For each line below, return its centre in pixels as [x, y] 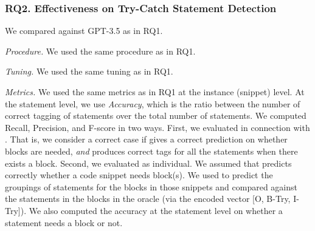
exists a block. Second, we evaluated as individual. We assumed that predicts [148, 163]
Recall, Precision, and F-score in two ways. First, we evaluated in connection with [157, 127]
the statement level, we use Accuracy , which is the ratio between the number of [153, 103]
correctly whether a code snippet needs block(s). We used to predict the [139, 175]
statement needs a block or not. [64, 222]
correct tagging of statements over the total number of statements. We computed [156, 115]
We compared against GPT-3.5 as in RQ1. [84, 31]
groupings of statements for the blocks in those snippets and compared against [151, 186]
